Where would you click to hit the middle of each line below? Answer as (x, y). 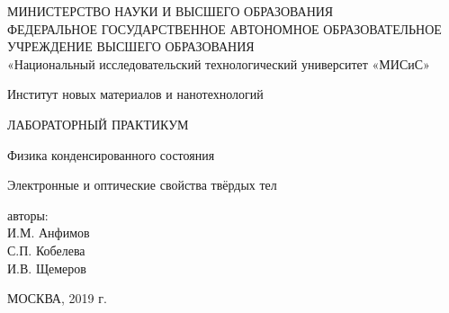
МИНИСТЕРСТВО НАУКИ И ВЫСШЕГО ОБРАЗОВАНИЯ (171, 11)
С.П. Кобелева (46, 250)
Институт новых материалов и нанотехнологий (135, 94)
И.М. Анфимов (49, 233)
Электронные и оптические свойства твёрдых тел (142, 185)
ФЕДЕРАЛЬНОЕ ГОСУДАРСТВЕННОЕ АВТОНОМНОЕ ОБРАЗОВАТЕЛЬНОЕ (224, 28)
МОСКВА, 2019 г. (57, 298)
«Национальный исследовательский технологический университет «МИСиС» (219, 63)
